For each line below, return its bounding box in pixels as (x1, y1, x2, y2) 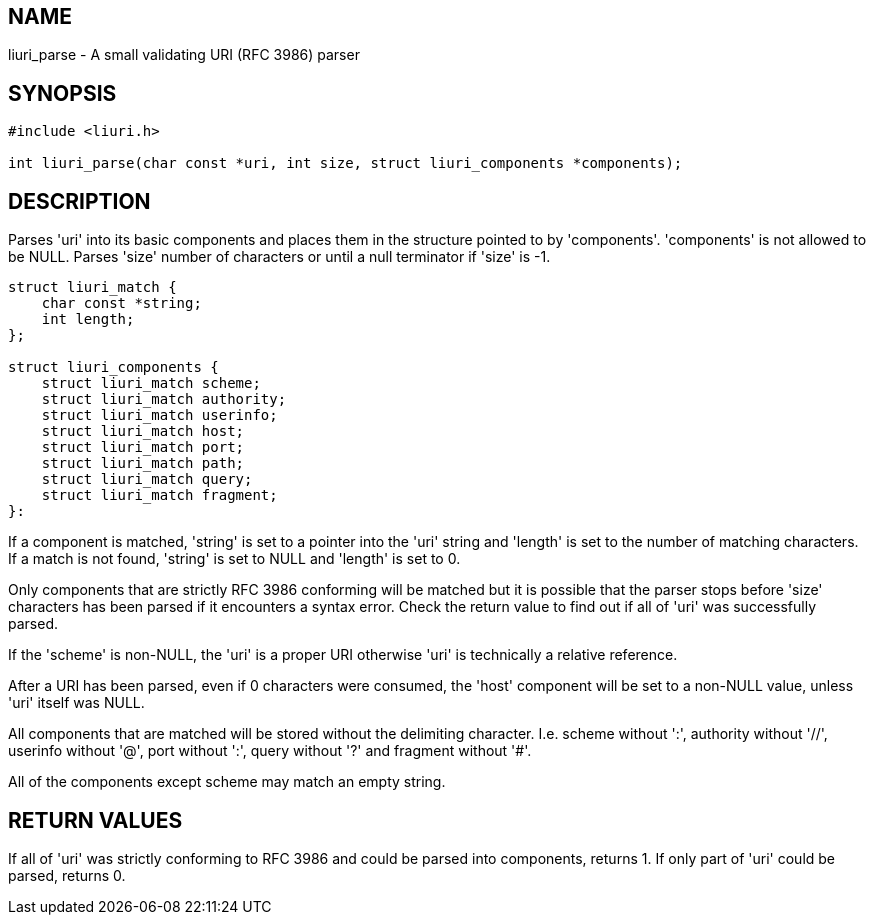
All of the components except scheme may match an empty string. (8, 773, 446, 791)
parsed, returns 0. (8, 866, 126, 884)
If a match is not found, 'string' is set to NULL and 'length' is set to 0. (8, 550, 461, 568)
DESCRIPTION (8, 188, 151, 214)
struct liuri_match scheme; (41, 375, 261, 392)
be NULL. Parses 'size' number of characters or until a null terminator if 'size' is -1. (8, 248, 551, 266)
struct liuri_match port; (41, 439, 245, 456)
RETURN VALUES (8, 807, 183, 833)
